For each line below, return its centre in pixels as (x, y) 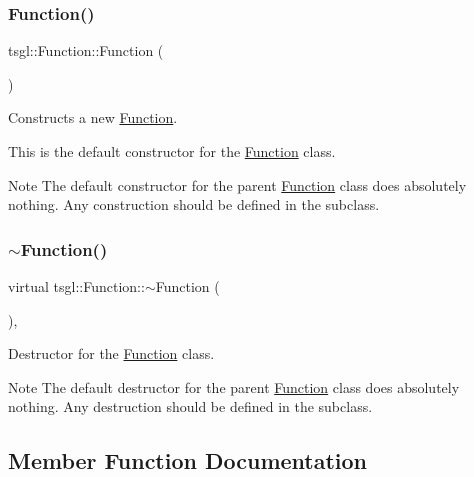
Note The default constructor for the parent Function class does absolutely (237, 184)
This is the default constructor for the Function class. (172, 151)
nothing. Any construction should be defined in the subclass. (194, 204)
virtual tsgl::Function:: (76, 286)
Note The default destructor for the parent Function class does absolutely (234, 386)
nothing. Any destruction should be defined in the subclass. (190, 406)
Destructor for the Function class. (111, 353)
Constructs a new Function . (93, 117)
